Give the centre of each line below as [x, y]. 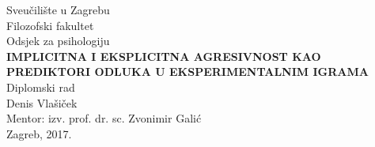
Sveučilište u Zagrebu [58, 9]
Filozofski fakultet [50, 25]
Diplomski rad [41, 87]
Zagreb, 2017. [39, 133]
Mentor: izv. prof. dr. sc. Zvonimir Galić [104, 118]
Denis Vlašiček [42, 102]
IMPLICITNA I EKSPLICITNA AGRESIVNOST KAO [164, 56]
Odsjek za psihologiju [58, 41]
